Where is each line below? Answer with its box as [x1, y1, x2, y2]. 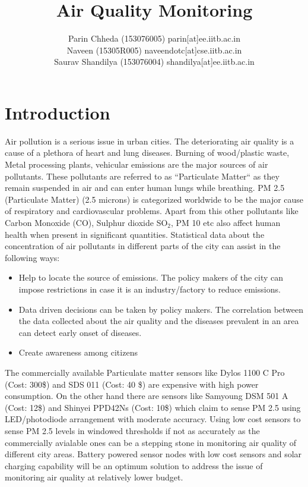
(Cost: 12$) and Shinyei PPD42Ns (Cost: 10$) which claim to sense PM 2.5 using [5, 401, 301, 413]
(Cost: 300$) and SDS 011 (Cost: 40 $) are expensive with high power [5, 378, 259, 390]
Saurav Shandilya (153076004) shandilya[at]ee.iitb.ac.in [54, 55, 255, 68]
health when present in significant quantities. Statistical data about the [5, 228, 265, 240]
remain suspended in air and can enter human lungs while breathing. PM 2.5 [5, 181, 285, 194]
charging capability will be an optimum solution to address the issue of [5, 459, 263, 472]
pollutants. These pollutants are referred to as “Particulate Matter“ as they [5, 169, 280, 182]
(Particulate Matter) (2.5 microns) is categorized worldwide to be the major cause [5, 193, 304, 205]
